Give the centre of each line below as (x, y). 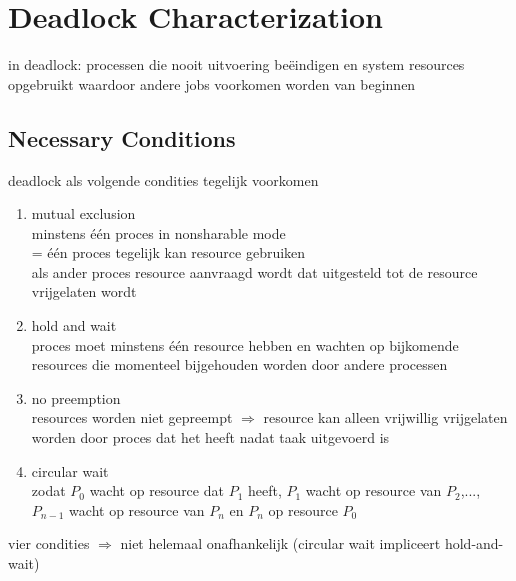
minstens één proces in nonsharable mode (158, 232)
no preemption (76, 397)
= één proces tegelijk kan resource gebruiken (168, 252)
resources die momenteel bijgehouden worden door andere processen (239, 364)
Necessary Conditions (122, 137)
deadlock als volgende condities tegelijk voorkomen (163, 179)
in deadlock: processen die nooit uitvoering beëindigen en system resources (236, 64)
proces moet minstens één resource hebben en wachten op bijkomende (245, 344)
